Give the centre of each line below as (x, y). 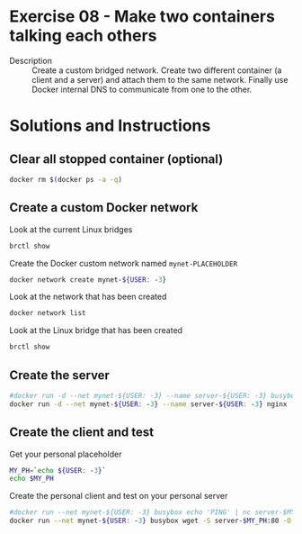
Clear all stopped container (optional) (116, 159)
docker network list (48, 313)
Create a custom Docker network (104, 208)
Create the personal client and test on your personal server (119, 496)
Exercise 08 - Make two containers (142, 17)
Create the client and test (82, 433)
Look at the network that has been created (88, 297)
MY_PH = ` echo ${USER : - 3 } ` (58, 470)
